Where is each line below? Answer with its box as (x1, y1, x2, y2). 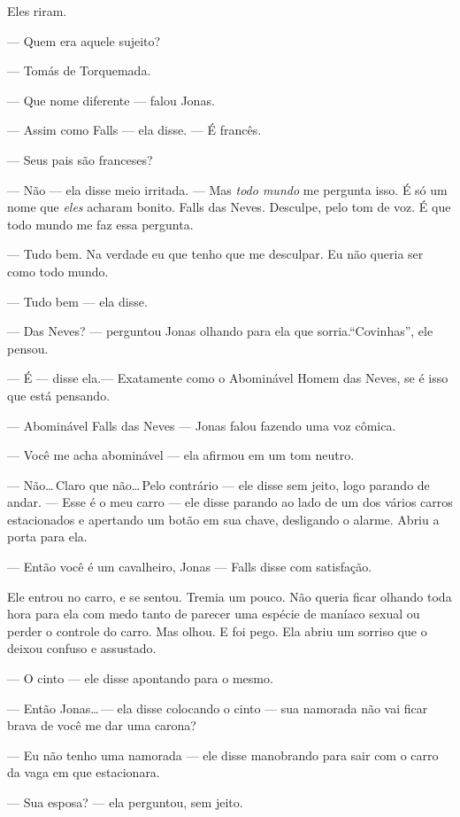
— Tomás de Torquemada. (7, 61, 151, 80)
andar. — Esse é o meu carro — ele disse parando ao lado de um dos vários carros (7, 493, 453, 511)
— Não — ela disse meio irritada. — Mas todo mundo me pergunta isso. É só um (7, 180, 448, 198)
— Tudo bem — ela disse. (7, 292, 148, 310)
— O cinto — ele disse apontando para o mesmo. (7, 669, 273, 688)
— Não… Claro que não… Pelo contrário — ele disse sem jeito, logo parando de (7, 475, 430, 494)
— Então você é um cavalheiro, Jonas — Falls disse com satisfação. (7, 557, 372, 576)
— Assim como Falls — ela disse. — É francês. (7, 121, 262, 139)
